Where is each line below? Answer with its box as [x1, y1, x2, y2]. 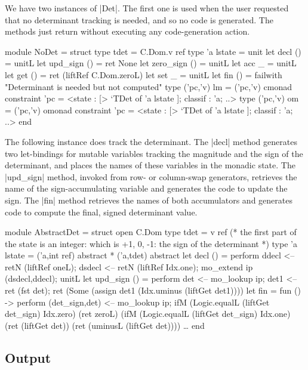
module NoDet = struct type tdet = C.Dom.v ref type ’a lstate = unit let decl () [5, 45, 301, 57]
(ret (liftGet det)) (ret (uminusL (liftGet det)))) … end [5, 319, 205, 331]
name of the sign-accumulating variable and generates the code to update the [5, 182, 288, 195]
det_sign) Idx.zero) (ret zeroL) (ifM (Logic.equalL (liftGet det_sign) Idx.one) [5, 307, 291, 320]
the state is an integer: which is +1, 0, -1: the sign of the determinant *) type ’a [5, 237, 297, 249]
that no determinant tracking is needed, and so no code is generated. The [5, 13, 273, 26]
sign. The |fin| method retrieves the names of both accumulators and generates [5, 193, 292, 206]
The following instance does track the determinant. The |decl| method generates [5, 135, 297, 147]
